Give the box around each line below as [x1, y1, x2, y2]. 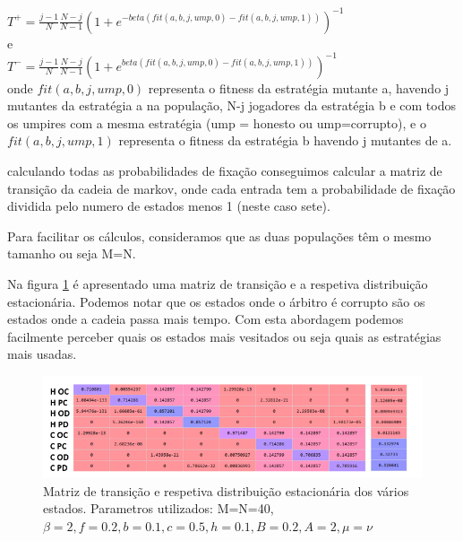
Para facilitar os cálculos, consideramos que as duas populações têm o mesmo [7, 226, 432, 245]
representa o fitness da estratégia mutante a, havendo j [148, 78, 450, 97]
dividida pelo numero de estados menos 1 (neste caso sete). [7, 196, 330, 215]
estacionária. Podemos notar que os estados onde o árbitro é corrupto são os [7, 292, 425, 310]
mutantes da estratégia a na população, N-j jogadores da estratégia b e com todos [7, 96, 456, 115]
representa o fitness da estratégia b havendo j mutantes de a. [118, 131, 452, 150]
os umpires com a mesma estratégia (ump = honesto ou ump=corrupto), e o [7, 113, 426, 132]
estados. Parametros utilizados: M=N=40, [43, 499, 274, 518]
